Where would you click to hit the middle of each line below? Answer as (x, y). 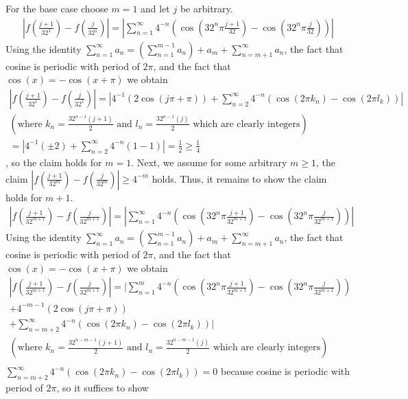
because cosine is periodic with (285, 371)
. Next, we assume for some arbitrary (209, 162)
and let (155, 8)
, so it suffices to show (103, 388)
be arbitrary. (206, 8)
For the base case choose (57, 8)
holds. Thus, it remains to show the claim (239, 178)
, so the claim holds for (54, 162)
